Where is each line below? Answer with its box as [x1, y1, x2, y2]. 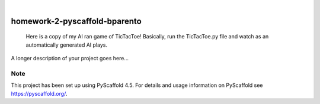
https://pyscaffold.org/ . [11, 90, 68, 97]
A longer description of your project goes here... [11, 55, 129, 62]
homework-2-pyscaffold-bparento [11, 16, 142, 26]
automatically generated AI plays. [25, 41, 108, 48]
